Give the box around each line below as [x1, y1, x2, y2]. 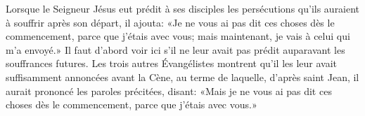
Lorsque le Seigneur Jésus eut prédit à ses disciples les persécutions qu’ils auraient [6, 1, 360, 15]
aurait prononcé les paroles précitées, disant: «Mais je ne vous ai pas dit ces [6, 83, 332, 98]
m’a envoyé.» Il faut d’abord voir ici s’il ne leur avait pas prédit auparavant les [6, 42, 345, 57]
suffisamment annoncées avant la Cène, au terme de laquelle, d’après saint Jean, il [6, 69, 359, 84]
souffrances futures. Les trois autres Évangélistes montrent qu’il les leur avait [6, 56, 338, 71]
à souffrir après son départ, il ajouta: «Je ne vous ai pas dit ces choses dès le [6, 15, 335, 29]
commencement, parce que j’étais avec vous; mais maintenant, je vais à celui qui [6, 29, 350, 43]
